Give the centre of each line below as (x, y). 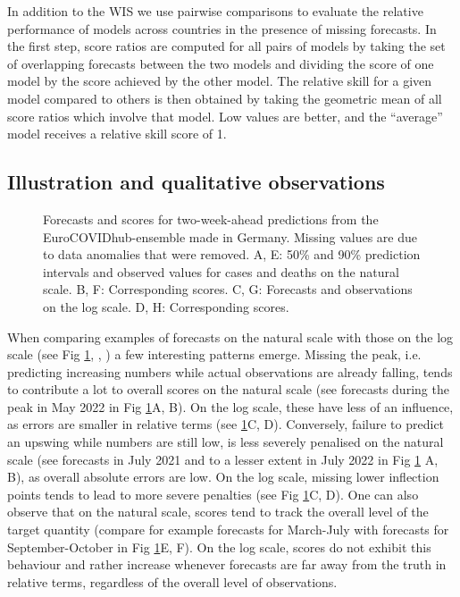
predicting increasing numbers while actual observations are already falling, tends (230, 371)
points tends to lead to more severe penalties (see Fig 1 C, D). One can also (213, 494)
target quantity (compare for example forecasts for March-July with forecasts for (228, 530)
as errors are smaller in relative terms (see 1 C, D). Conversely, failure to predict (226, 424)
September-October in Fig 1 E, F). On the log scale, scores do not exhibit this (219, 547)
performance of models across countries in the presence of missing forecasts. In (222, 28)
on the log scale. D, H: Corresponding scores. (166, 306)
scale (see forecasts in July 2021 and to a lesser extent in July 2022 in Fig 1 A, (223, 459)
